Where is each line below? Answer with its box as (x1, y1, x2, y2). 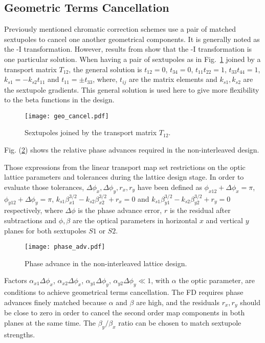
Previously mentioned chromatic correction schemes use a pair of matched (4, 24, 236, 34)
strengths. (4, 329, 35, 339)
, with (151, 275, 170, 286)
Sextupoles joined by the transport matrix (25, 127, 157, 138)
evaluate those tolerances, (4, 181, 84, 192)
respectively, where (4, 205, 63, 216)
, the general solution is (69, 63, 142, 74)
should (240, 296, 260, 307)
